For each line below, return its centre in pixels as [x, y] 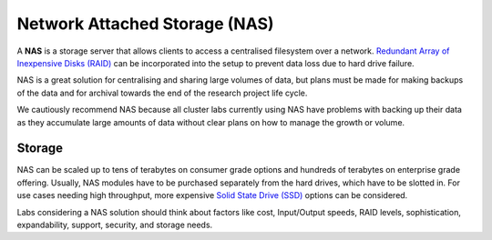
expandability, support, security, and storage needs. [115, 225]
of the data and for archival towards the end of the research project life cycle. [162, 93]
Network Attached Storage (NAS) [145, 24]
